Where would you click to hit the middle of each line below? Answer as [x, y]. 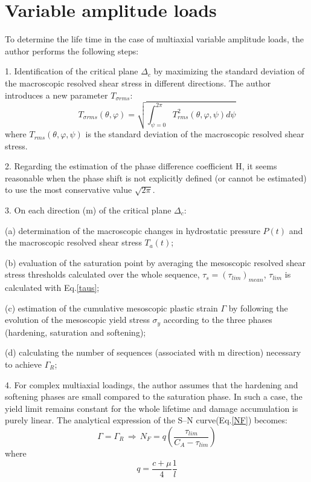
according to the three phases [218, 320]
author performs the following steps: [72, 50]
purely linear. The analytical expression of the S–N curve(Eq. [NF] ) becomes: [146, 420]
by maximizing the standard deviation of [229, 71]
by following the [258, 308]
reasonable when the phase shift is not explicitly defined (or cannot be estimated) [156, 177]
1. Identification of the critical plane [72, 71]
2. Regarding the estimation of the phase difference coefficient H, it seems [141, 166]
